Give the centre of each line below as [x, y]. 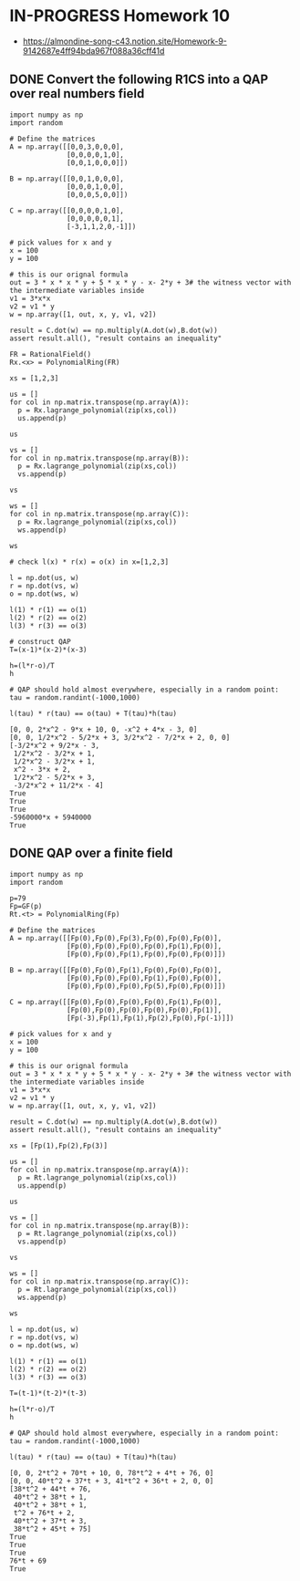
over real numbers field [77, 94]
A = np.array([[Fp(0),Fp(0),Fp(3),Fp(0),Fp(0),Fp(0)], [116, 938]
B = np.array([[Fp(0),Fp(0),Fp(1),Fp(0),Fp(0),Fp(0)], [116, 970]
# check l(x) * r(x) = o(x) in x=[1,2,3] [89, 562]
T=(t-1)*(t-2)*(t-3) [49, 1393]
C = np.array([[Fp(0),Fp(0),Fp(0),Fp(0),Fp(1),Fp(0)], [116, 1002]
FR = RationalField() [51, 354]
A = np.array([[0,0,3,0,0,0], [67, 147]
